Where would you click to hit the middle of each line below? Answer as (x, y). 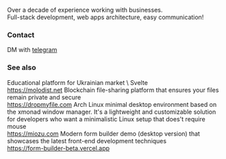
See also (22, 68)
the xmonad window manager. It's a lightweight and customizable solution (112, 112)
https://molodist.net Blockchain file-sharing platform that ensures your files (113, 90)
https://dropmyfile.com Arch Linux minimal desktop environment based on (112, 104)
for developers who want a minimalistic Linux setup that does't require (106, 119)
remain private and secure (44, 97)
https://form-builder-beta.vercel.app (59, 148)
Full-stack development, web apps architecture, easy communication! (105, 17)
